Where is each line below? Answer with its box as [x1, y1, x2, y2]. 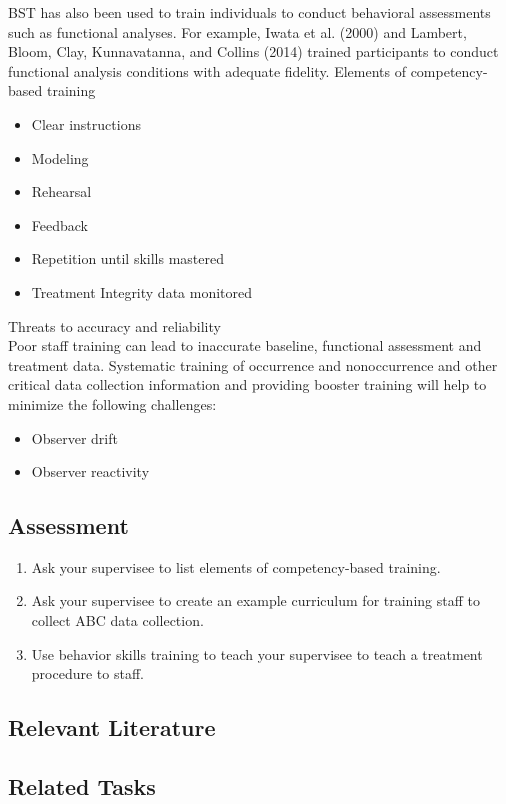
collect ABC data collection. [31, 610, 204, 631]
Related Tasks [8, 771, 156, 802]
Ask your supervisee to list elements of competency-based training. [31, 556, 441, 577]
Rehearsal [31, 181, 92, 202]
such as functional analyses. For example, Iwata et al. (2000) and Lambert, [8, 21, 467, 42]
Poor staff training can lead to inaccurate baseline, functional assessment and [8, 335, 482, 356]
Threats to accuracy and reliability [8, 315, 221, 336]
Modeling [31, 147, 89, 168]
